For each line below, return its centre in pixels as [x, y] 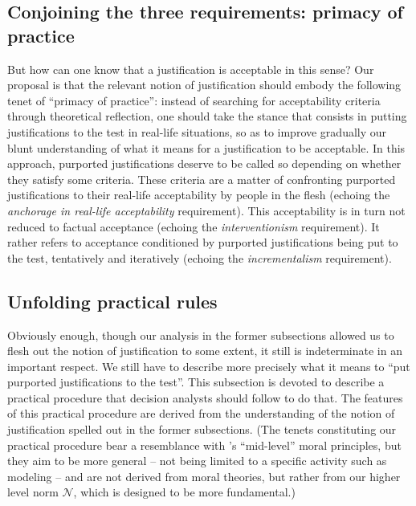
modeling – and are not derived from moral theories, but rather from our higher [204, 476]
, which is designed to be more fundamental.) [184, 492]
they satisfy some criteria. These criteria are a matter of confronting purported [202, 179]
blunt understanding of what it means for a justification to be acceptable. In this [206, 147]
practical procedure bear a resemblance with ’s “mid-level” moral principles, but [204, 445]
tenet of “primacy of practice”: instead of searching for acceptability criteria [194, 100]
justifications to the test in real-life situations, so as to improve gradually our [197, 131]
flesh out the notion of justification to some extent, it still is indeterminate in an [205, 351]
